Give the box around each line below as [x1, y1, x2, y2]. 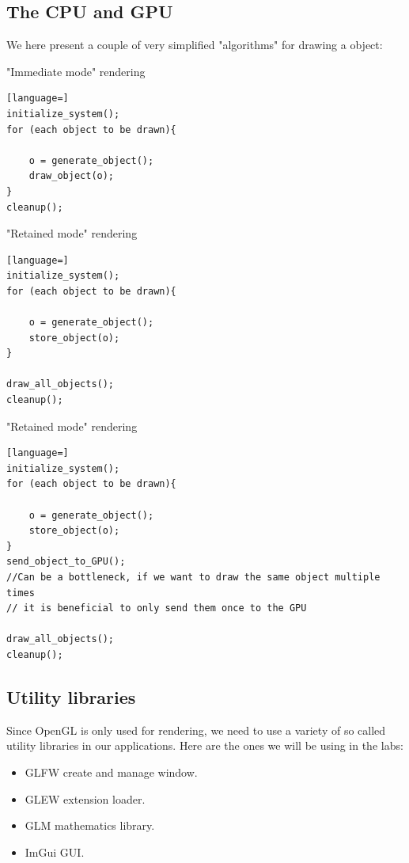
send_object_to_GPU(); [6, 556, 126, 568]
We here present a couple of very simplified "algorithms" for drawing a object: [6, 36, 383, 53]
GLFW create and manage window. [25, 763, 198, 780]
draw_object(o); [28, 170, 115, 182]
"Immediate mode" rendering [6, 63, 146, 79]
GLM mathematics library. [25, 817, 155, 834]
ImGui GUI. [25, 843, 85, 860]
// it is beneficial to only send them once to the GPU [6, 603, 307, 614]
